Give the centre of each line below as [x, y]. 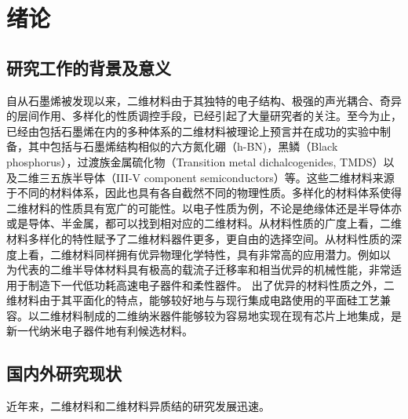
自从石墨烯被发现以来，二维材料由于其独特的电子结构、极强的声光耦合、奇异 [204, 100]
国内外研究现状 [64, 373]
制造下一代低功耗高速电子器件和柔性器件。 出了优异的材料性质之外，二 [211, 284]
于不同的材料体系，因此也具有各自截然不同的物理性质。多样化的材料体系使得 [204, 193]
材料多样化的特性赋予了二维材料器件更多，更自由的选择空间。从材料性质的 [199, 238]
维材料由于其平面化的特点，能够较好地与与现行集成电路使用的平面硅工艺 [193, 300]
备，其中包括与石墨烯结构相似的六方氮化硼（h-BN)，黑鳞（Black [172, 146]
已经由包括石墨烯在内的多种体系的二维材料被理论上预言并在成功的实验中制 [199, 131]
